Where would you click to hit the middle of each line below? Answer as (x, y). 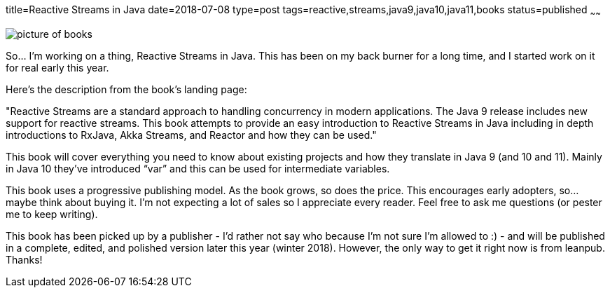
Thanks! (24, 259)
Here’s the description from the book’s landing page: (126, 89)
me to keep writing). (52, 214)
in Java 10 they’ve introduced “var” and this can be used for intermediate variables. (198, 168)
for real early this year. (57, 67)
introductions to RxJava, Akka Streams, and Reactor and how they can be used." (191, 135)
